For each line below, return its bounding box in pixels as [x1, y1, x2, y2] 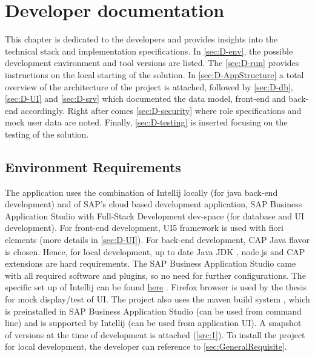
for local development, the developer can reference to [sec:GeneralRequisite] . [5, 340, 287, 353]
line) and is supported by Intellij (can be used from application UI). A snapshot [5, 316, 302, 329]
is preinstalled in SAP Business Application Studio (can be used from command [5, 304, 302, 317]
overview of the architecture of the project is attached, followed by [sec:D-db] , [5, 80, 293, 93]
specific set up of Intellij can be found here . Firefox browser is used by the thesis [5, 281, 307, 293]
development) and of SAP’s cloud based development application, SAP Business [5, 198, 302, 210]
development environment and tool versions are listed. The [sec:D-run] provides [5, 56, 299, 69]
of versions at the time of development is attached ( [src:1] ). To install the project [5, 328, 305, 341]
